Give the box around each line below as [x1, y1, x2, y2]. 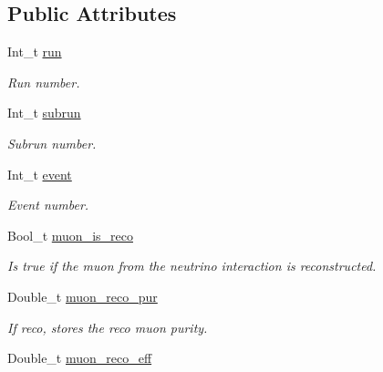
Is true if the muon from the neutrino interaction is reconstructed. [7, 256, 377, 275]
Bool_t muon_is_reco [7, 225, 133, 244]
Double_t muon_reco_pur [7, 286, 158, 305]
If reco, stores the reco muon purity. [7, 317, 208, 336]
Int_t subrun [7, 103, 81, 122]
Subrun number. [7, 133, 97, 152]
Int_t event [7, 164, 72, 183]
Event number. [7, 195, 89, 214]
